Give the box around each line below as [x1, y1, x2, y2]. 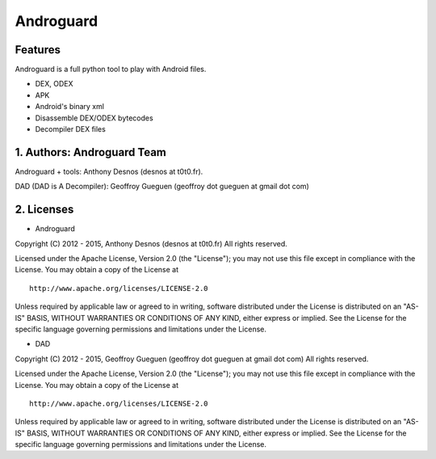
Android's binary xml [35, 102, 105, 112]
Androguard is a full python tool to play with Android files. [15, 65, 207, 74]
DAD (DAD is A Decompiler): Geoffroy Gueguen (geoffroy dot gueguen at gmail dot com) [15, 182, 310, 192]
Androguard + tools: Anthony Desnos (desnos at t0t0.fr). [15, 166, 203, 176]
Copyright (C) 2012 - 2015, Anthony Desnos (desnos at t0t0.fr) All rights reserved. [15, 238, 287, 248]
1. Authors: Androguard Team [15, 145, 167, 159]
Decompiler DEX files [35, 124, 107, 134]
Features [15, 43, 61, 57]
